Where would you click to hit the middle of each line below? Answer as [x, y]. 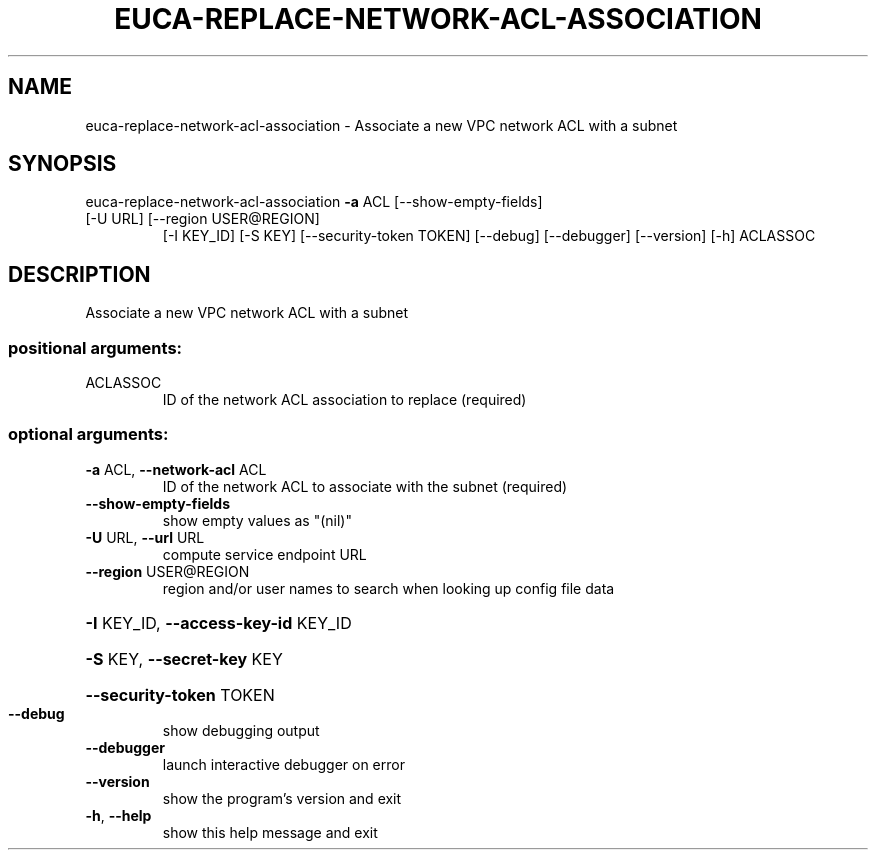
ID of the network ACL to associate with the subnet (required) [365, 486]
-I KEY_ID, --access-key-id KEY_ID [218, 622]
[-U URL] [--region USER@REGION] [202, 219]
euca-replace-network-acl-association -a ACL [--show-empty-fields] [314, 202]
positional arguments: [95, 347]
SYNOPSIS [62, 164]
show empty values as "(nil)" [257, 520]
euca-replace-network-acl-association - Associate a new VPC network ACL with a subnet [381, 125]
